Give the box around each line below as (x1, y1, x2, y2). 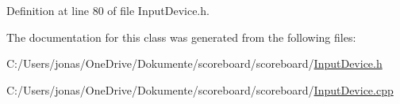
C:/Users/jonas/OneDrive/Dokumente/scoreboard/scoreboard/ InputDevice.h (6, 55, 383, 72)
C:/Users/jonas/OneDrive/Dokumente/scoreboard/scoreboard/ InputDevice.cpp (6, 81, 394, 98)
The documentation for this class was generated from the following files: (6, 28, 356, 45)
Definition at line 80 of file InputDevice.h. (6, 2, 210, 18)
